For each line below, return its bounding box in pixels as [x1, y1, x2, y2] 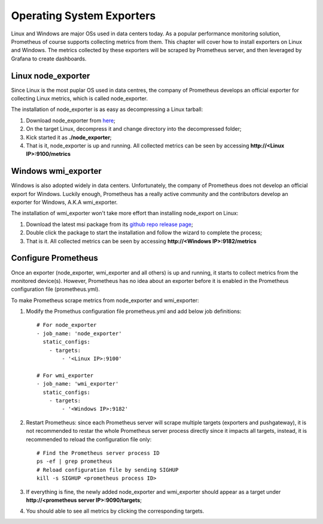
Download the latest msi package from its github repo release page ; [26, 221, 194, 228]
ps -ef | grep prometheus [36, 458, 113, 465]
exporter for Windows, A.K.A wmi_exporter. [11, 198, 118, 206]
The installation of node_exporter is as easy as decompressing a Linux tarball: [11, 106, 203, 113]
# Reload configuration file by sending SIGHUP [36, 466, 179, 473]
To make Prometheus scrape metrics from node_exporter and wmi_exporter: [11, 297, 199, 304]
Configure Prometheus [11, 253, 98, 263]
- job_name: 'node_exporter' [36, 330, 122, 337]
